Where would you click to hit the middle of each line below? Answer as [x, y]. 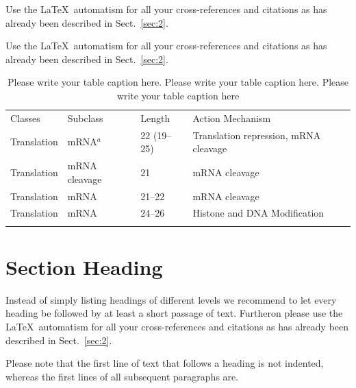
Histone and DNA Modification [258, 213]
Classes [25, 118]
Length [155, 118]
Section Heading [84, 266]
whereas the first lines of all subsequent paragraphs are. [122, 376]
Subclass [85, 118]
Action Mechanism [232, 118]
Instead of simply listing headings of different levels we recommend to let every [171, 299]
